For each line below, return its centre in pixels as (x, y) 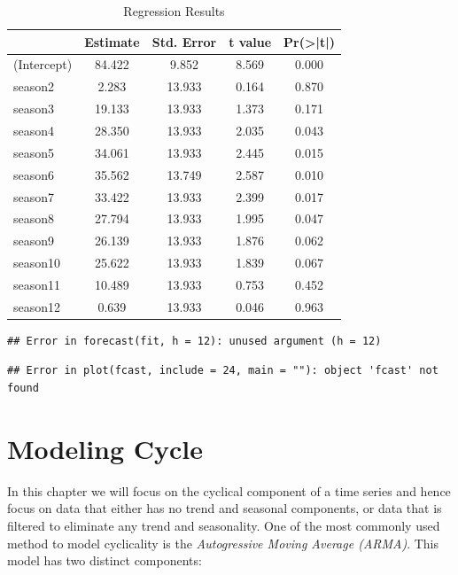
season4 (34, 130)
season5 (34, 152)
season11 (37, 284)
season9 (34, 241)
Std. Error (184, 41)
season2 (34, 86)
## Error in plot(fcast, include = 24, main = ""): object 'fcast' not (223, 371)
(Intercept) (43, 64)
